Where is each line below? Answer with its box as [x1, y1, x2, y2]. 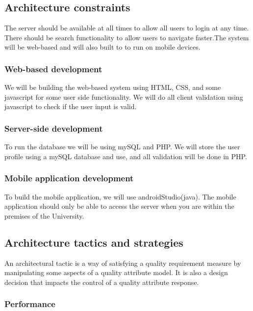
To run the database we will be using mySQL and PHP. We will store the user [4, 141, 240, 152]
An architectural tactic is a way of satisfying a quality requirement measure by [4, 257, 241, 268]
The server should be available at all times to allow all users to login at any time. [4, 23, 249, 33]
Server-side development [4, 122, 103, 134]
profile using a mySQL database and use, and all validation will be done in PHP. [4, 151, 247, 161]
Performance [4, 298, 55, 310]
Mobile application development [4, 172, 134, 184]
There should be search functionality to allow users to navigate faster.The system [4, 32, 249, 42]
